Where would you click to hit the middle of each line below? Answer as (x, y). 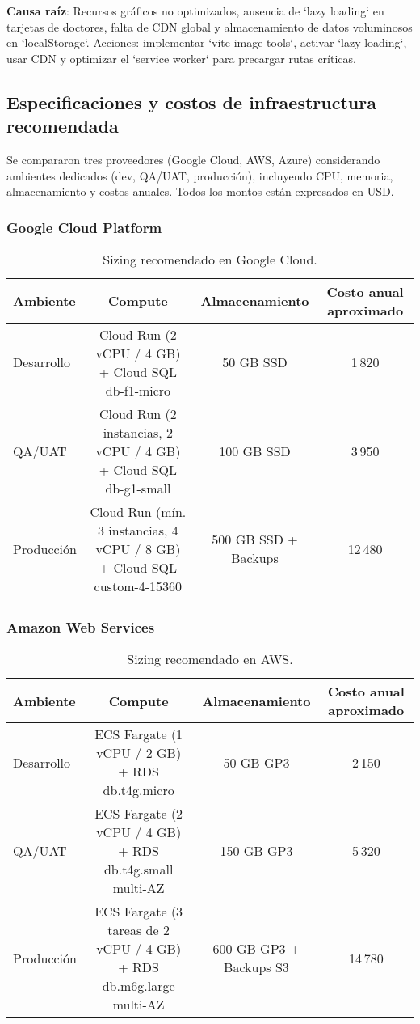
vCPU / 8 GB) (138, 548)
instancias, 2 (138, 432)
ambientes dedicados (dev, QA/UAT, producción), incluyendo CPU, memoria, (200, 175)
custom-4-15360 (138, 586)
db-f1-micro (138, 390)
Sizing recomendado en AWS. (210, 659)
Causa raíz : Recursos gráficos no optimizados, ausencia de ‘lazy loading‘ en (195, 11)
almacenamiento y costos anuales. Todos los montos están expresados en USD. (200, 191)
